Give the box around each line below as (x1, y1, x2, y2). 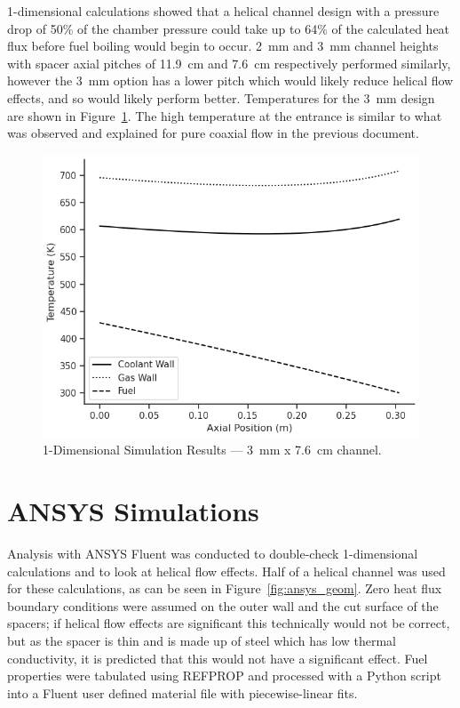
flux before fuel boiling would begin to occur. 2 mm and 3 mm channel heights (7, 36, 439, 55)
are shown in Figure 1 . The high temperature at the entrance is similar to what (7, 106, 442, 125)
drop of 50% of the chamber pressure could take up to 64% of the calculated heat (7, 19, 450, 37)
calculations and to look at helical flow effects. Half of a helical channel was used (7, 561, 446, 580)
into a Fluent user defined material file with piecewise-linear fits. (7, 683, 358, 702)
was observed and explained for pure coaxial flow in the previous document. (7, 124, 419, 142)
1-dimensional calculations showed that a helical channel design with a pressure (7, 2, 440, 20)
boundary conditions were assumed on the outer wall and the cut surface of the (7, 596, 439, 615)
